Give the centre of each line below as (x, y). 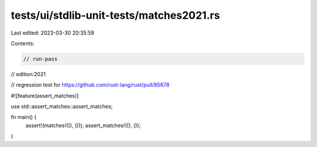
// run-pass (41, 59)
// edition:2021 (28, 74)
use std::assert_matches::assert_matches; (62, 107)
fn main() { (24, 117)
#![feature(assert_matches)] (45, 95)
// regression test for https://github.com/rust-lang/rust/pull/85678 (90, 85)
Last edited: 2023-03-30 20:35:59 (53, 33)
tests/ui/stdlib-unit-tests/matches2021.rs (115, 15)
